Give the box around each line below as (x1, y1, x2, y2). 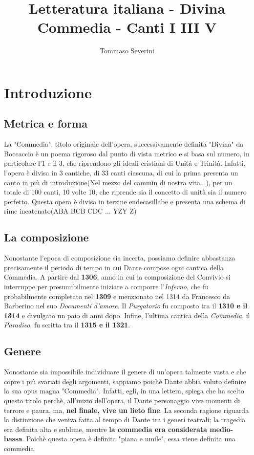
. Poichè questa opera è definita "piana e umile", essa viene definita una (22, 433, 236, 444)
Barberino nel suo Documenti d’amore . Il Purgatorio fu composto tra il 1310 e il (4, 301, 248, 311)
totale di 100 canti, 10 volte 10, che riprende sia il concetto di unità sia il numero (4, 187, 247, 197)
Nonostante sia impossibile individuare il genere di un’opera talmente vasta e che (4, 367, 246, 377)
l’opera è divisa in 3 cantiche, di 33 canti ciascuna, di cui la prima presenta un (4, 168, 238, 178)
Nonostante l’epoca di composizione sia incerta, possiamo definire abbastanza (4, 253, 235, 263)
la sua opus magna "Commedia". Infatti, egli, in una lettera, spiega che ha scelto (4, 386, 244, 396)
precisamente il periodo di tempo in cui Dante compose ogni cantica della (4, 262, 224, 272)
